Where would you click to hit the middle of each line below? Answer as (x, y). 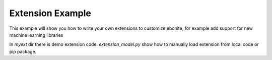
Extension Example (50, 13)
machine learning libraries (36, 35)
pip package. (23, 51)
